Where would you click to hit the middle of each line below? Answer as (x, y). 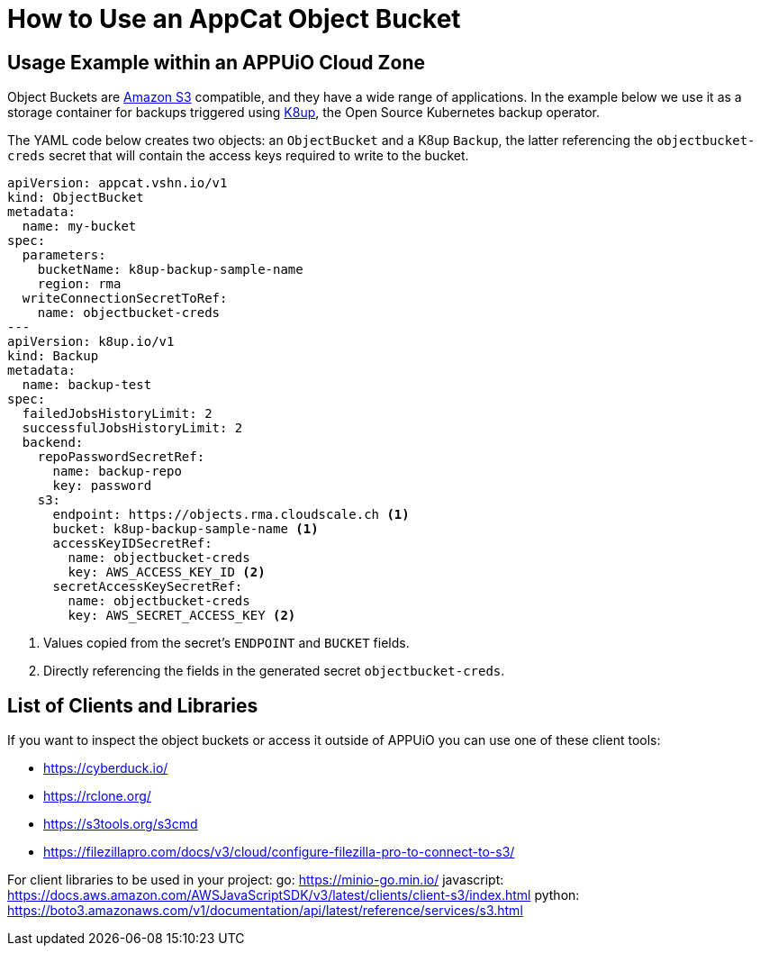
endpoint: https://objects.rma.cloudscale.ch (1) (231, 515)
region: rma (79, 284)
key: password (102, 486)
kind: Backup (53, 356)
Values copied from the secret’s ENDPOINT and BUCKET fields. (226, 643)
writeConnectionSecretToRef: (125, 299)
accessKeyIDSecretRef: (132, 544)
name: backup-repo (117, 472)
